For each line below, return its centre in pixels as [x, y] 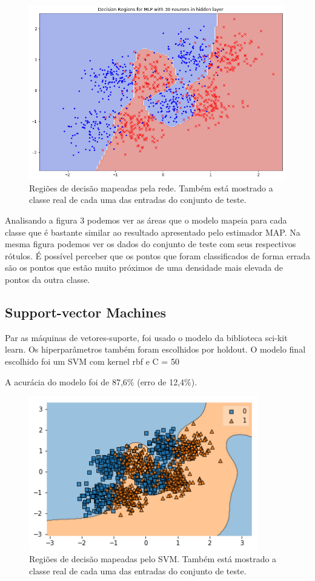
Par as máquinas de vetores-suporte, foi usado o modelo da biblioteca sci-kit [146, 337]
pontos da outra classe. [48, 279]
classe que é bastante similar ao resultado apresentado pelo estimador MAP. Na [153, 232]
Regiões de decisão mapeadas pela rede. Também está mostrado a [151, 188]
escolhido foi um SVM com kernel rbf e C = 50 [92, 361]
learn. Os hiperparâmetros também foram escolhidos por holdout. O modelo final [155, 349]
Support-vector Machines [86, 312]
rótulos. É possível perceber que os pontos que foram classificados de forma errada [157, 255]
